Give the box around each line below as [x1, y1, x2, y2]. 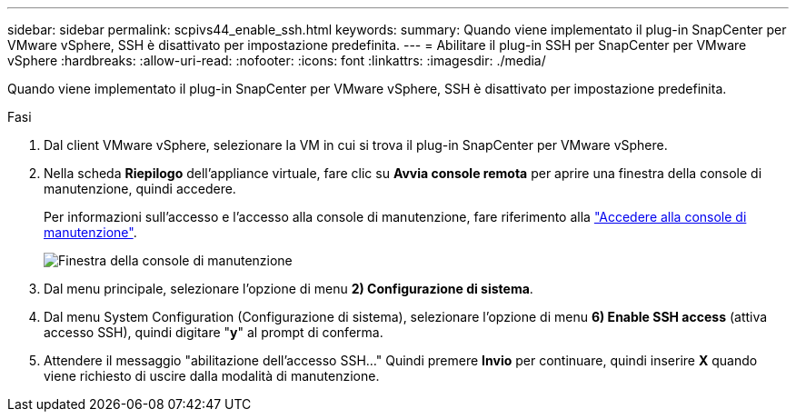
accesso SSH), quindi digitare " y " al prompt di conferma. [44, 324, 383, 340]
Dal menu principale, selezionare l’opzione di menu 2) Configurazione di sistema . [44, 281, 533, 296]
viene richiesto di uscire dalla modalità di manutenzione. [44, 368, 380, 384]
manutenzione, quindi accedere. [44, 181, 236, 196]
